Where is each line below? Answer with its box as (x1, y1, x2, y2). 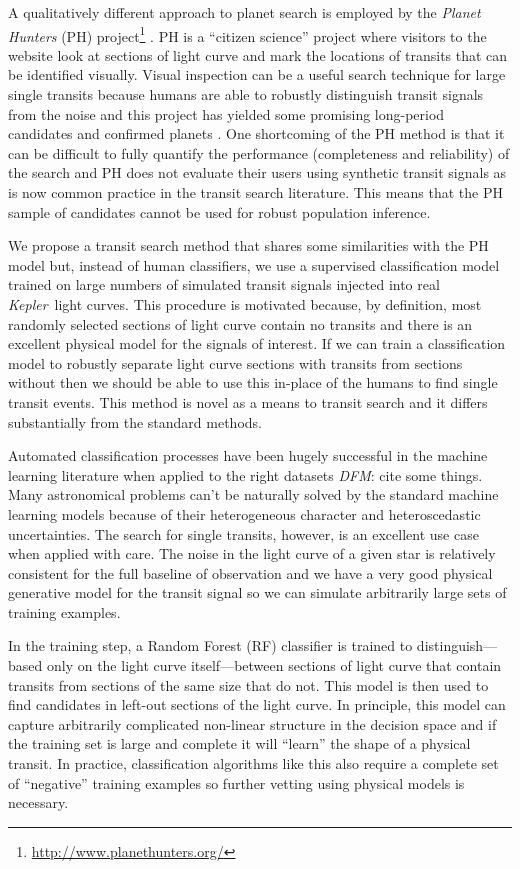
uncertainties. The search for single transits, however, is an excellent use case (8, 523, 479, 544)
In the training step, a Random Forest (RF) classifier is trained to (8, 635, 413, 656)
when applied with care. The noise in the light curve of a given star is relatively (8, 543, 496, 564)
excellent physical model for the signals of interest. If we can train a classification (8, 333, 506, 354)
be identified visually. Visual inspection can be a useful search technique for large (8, 64, 506, 85)
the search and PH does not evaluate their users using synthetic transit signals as (8, 162, 507, 183)
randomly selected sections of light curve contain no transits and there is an (8, 313, 473, 334)
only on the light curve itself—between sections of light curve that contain (46, 655, 502, 676)
